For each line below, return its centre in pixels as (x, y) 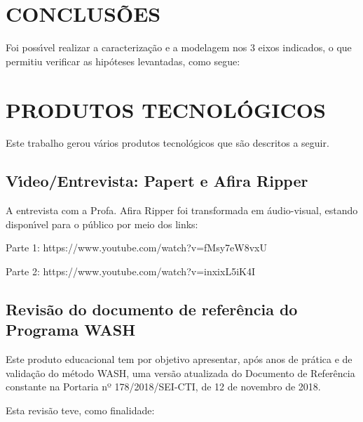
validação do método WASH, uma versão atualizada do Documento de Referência (180, 372)
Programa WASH (71, 330)
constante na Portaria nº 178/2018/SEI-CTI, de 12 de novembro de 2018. (163, 387)
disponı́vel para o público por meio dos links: (102, 224)
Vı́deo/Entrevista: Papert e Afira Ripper (157, 181)
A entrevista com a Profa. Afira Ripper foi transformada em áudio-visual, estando (182, 210)
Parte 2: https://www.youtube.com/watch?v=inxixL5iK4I (130, 271)
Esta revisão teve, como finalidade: (80, 410)
